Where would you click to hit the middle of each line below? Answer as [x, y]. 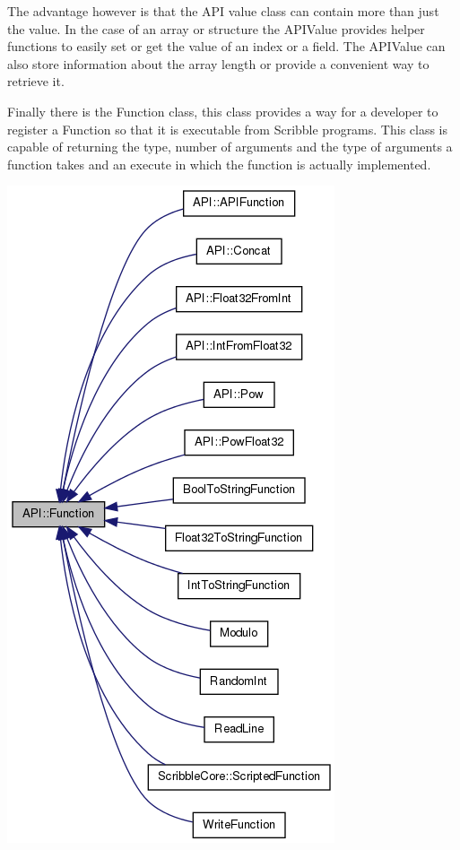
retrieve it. [36, 81]
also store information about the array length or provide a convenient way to [218, 63]
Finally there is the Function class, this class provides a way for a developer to [223, 111]
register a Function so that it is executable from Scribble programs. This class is [228, 129]
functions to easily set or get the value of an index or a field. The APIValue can [226, 46]
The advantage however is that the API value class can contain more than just [223, 11]
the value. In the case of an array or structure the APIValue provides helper [216, 28]
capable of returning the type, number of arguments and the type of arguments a [230, 147]
